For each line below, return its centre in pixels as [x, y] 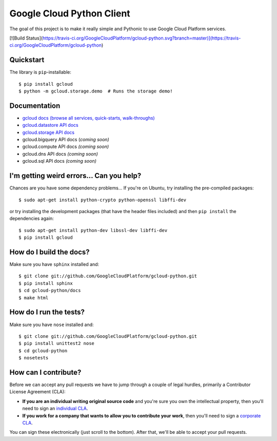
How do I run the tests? [47, 312]
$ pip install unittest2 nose [57, 343]
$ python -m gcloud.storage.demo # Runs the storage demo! [96, 91]
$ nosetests [34, 358]
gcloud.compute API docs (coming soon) [66, 147]
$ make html [34, 298]
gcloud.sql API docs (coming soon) [60, 161]
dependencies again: [32, 219]
